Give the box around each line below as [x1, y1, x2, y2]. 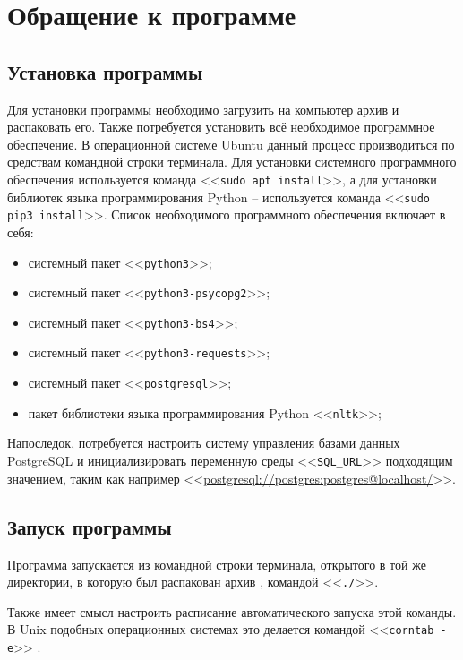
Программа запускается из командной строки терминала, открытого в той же [7, 554, 426, 573]
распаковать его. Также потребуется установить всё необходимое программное [7, 117, 435, 136]
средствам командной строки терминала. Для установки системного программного [7, 152, 457, 171]
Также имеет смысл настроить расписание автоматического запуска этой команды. [7, 602, 457, 621]
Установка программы [7, 57, 203, 85]
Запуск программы [7, 512, 172, 540]
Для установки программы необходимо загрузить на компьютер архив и [7, 99, 399, 118]
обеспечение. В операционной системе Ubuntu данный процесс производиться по [7, 134, 455, 153]
